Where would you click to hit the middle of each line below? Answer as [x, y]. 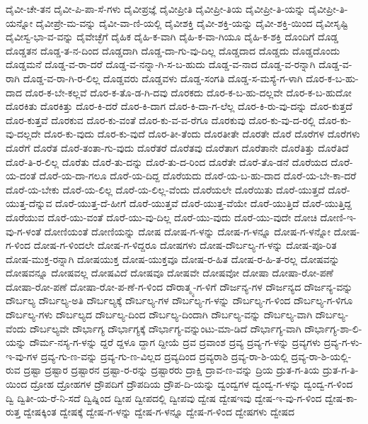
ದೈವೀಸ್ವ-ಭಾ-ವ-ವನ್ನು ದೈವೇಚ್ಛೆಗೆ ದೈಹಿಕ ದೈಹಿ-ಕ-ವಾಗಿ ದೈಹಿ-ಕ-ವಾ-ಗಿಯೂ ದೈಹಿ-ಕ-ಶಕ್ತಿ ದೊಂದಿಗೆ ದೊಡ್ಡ [172, 37]
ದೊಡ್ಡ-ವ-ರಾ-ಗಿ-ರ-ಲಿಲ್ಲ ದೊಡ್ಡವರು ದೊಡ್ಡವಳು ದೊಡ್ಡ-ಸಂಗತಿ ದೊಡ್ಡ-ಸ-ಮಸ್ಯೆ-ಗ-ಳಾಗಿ [163, 78]
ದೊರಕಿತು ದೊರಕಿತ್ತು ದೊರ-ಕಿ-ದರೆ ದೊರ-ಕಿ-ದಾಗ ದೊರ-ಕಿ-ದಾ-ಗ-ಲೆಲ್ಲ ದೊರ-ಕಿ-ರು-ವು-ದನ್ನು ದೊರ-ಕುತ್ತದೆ [179, 106]
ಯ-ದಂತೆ [21, 175]
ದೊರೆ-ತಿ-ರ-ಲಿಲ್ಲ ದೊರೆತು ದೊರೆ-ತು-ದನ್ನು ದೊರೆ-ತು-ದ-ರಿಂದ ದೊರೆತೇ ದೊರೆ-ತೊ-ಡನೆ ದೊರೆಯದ [167, 161]
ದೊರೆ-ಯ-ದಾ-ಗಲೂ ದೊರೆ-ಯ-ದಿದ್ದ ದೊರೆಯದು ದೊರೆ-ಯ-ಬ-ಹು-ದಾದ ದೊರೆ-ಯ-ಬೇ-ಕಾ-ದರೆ [198, 175]
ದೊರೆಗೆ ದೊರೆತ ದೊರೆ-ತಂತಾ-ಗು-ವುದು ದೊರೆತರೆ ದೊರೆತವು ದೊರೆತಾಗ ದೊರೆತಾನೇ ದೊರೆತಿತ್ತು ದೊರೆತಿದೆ [177, 147]
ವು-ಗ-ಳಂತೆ [24, 231]
